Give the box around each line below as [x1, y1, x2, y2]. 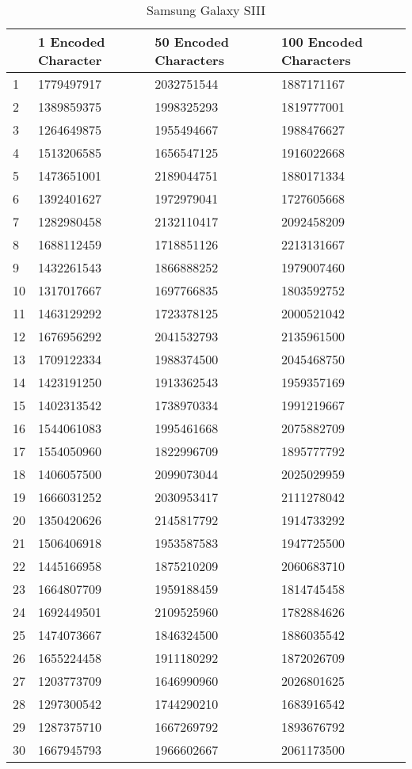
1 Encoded [38, 32, 105, 51]
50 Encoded [154, 32, 229, 51]
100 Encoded [281, 32, 363, 51]
